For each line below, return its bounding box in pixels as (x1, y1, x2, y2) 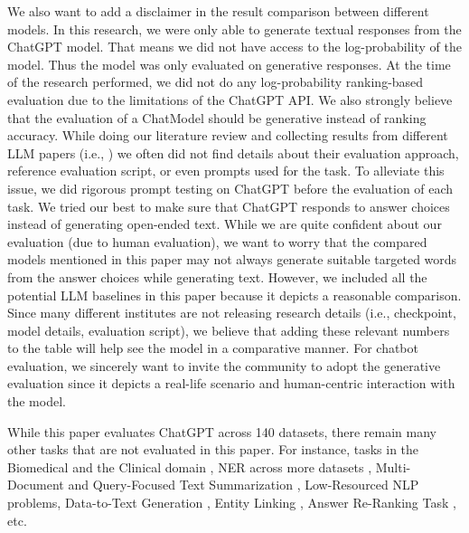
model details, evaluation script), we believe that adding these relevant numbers (7, 320, 450, 339)
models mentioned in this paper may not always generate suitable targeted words (7, 250, 457, 269)
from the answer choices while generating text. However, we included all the (7, 267, 427, 286)
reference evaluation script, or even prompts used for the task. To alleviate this (7, 161, 445, 180)
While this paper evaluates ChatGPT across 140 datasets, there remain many (7, 422, 436, 441)
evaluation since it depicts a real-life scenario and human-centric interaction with (7, 374, 455, 393)
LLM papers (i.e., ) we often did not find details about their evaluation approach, (7, 143, 459, 162)
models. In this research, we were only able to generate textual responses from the (7, 19, 462, 38)
